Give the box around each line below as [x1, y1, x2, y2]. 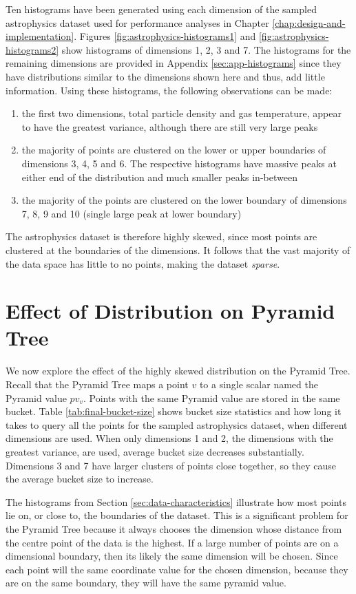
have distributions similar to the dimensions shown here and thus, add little [6, 69, 325, 83]
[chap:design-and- [272, 15, 346, 30]
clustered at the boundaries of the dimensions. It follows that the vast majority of [6, 242, 350, 257]
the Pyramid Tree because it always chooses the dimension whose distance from [6, 521, 342, 535]
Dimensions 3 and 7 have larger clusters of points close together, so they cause [6, 458, 337, 472]
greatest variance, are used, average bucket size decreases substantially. [6, 444, 304, 458]
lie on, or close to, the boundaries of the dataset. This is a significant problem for [6, 508, 348, 522]
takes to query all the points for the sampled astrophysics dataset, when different [6, 417, 348, 432]
